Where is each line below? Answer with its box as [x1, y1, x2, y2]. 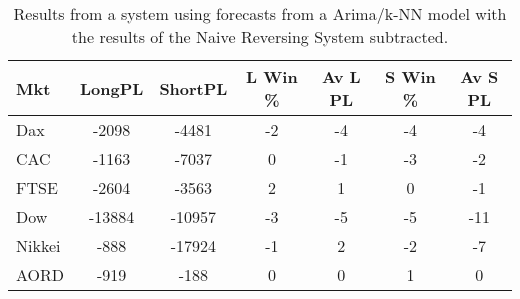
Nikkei [16, 234, 61, 257]
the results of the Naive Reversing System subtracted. [71, 25, 449, 48]
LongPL [80, 76, 144, 100]
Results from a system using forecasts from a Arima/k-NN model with [13, 2, 507, 25]
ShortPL [159, 76, 228, 100]
